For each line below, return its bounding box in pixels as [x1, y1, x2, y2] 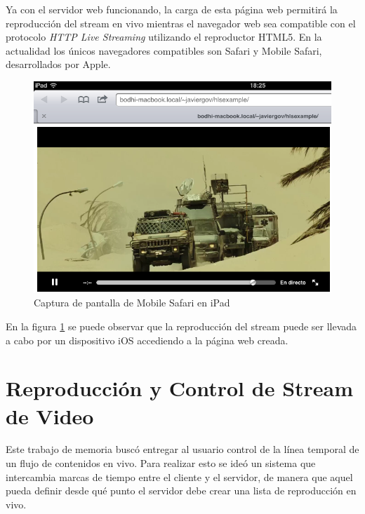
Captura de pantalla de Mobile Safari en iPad [34, 295, 230, 310]
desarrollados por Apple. [6, 57, 111, 72]
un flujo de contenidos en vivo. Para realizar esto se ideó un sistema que [6, 456, 316, 471]
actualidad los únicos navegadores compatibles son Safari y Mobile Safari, [6, 43, 322, 58]
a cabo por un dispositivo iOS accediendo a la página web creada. [6, 332, 288, 347]
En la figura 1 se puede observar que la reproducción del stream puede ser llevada [6, 318, 357, 333]
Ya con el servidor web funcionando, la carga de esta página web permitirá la [6, 2, 338, 16]
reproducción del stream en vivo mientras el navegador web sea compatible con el [6, 15, 356, 30]
